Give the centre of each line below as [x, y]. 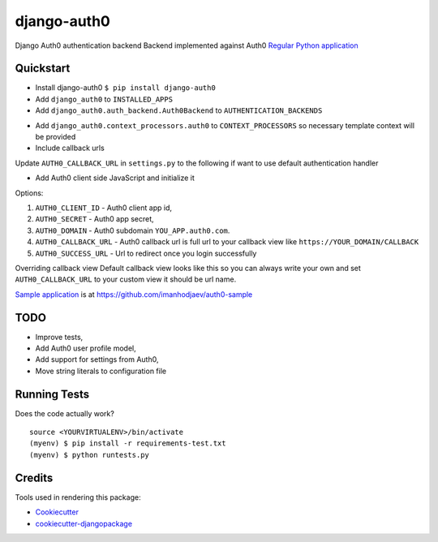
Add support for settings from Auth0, [97, 359]
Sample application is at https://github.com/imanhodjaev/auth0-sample [134, 294]
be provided [56, 137]
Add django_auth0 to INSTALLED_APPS [104, 99]
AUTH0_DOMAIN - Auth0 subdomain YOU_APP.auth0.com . [133, 230]
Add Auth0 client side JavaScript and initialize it [115, 178]
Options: [29, 193]
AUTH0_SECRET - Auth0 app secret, [94, 219]
